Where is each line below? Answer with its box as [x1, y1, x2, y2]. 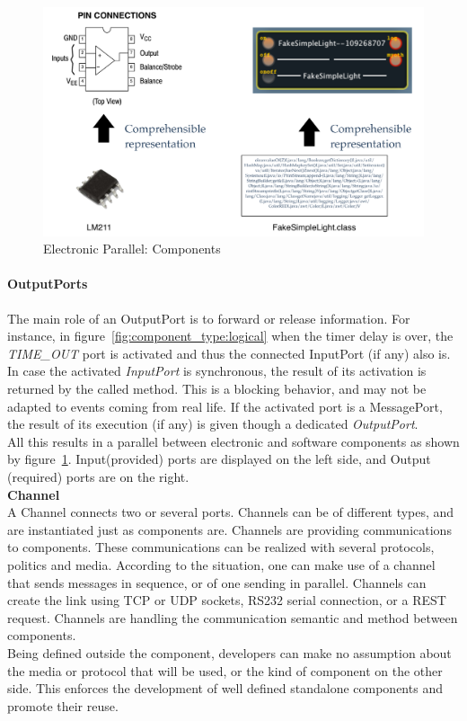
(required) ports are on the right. [7, 467, 189, 485]
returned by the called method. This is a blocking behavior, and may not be [7, 379, 427, 397]
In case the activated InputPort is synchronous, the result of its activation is [7, 361, 427, 380]
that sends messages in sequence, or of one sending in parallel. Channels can [7, 573, 427, 592]
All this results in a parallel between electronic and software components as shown [7, 432, 460, 450]
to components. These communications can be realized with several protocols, [7, 538, 435, 556]
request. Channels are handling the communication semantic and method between [7, 608, 458, 627]
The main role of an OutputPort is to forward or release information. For [7, 308, 410, 327]
